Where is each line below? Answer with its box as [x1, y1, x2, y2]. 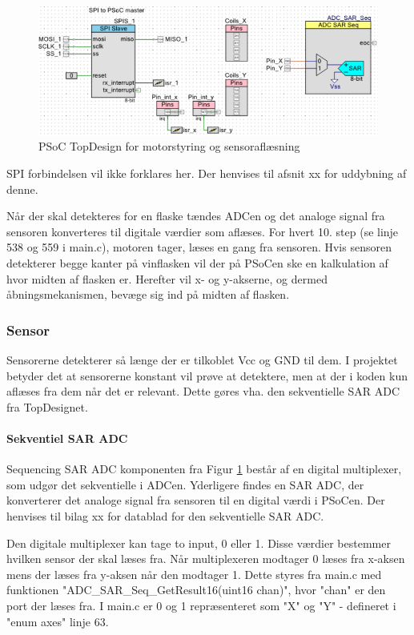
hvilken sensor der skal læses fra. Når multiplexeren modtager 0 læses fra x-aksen [6, 550, 405, 567]
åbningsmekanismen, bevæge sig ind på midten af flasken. [6, 286, 290, 303]
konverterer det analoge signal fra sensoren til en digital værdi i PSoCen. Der [6, 492, 385, 508]
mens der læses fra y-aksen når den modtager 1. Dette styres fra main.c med [6, 565, 382, 582]
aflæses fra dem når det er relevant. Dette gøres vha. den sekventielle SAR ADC [6, 383, 400, 400]
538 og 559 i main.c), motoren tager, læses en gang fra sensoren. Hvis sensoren [6, 239, 392, 255]
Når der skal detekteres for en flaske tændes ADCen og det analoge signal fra [6, 207, 385, 224]
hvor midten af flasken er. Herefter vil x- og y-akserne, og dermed [6, 270, 328, 287]
